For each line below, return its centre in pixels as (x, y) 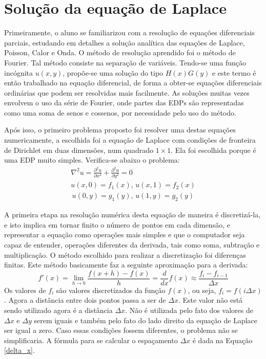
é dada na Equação (222, 340)
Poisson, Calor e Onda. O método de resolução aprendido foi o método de (120, 52)
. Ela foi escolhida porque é (213, 150)
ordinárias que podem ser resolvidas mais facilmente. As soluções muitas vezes (127, 92)
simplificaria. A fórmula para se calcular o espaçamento (91, 340)
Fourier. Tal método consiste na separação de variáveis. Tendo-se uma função (125, 62)
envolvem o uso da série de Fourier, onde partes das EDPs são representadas (124, 103)
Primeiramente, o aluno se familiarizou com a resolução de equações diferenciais (129, 32)
